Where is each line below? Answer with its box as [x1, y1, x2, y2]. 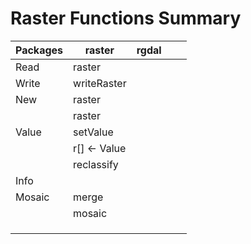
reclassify [73, 157, 119, 171]
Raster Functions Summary [10, 7, 242, 30]
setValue [73, 125, 114, 139]
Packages [15, 43, 64, 57]
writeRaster [73, 76, 127, 90]
